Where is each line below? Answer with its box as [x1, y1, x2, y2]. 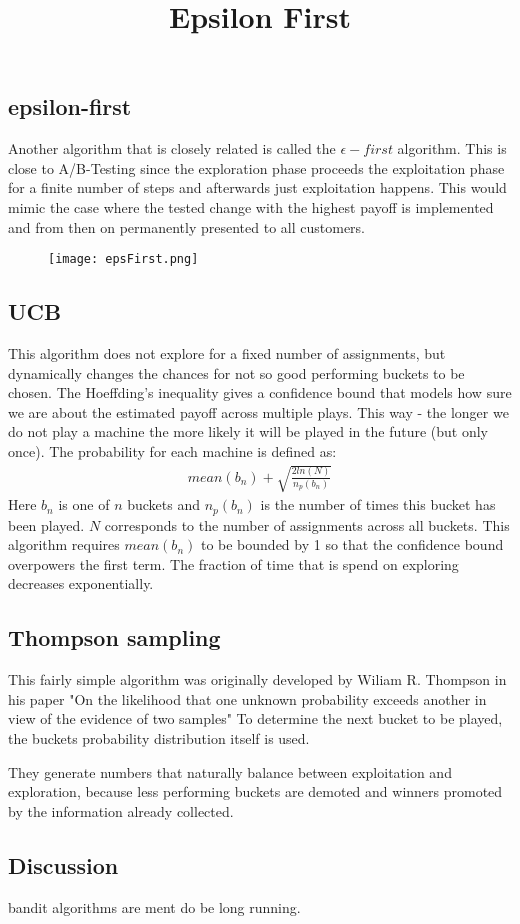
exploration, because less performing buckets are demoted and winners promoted [8, 781, 503, 802]
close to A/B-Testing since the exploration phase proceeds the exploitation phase [8, 157, 505, 178]
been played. [8, 514, 85, 535]
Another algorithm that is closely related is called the [8, 138, 336, 159]
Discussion [8, 849, 119, 880]
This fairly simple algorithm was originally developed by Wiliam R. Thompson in [8, 669, 507, 690]
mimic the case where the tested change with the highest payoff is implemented [8, 196, 494, 217]
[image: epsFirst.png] [48, 252, 199, 267]
